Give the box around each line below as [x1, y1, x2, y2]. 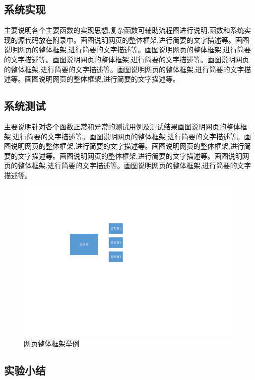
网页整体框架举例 [24, 338, 79, 349]
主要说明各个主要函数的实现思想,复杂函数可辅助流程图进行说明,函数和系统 [4, 25, 244, 35]
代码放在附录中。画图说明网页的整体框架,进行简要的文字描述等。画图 [24, 34, 249, 45]
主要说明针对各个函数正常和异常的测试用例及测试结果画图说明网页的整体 [4, 121, 240, 131]
